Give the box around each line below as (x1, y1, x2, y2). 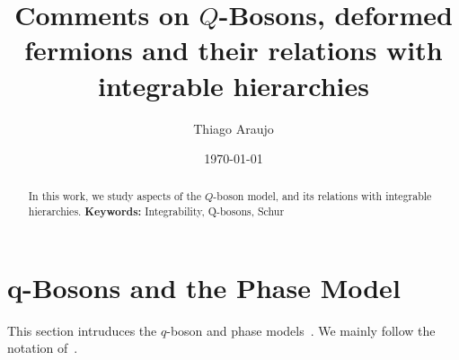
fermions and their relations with (24, 31, 443, 68)
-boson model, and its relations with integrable (213, 189, 432, 204)
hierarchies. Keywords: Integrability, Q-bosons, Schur (28, 204, 285, 220)
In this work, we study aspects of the (28, 189, 201, 204)
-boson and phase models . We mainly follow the (166, 320, 436, 339)
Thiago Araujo (193, 119, 274, 137)
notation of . (7, 338, 78, 357)
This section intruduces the (7, 320, 157, 339)
